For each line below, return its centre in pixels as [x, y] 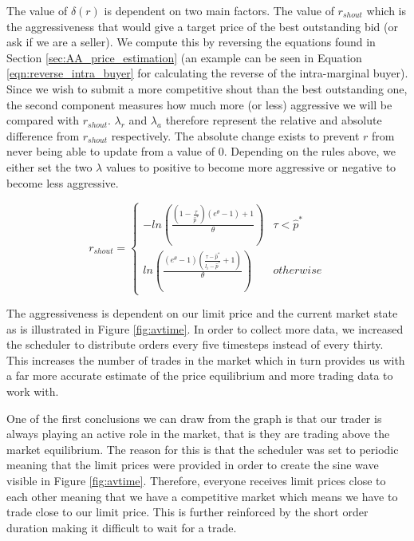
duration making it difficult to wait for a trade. [122, 527]
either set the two [49, 166]
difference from [43, 135]
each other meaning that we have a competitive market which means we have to [202, 496]
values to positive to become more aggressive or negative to [251, 166]
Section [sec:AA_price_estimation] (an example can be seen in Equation [184, 57]
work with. [33, 391]
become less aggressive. [63, 182]
